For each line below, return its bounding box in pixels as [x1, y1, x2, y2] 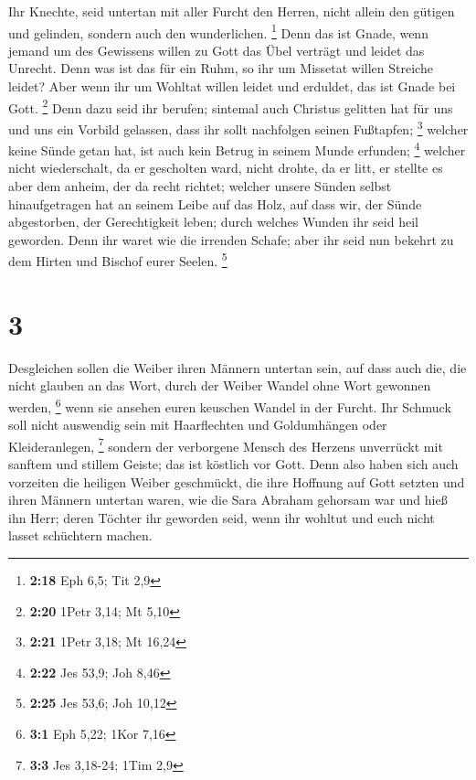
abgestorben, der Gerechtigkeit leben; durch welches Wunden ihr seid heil [8, 212, 418, 231]
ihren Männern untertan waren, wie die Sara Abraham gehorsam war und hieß [8, 490, 448, 509]
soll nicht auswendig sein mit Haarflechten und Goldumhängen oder [8, 415, 387, 434]
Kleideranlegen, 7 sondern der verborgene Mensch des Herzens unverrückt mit [8, 433, 443, 455]
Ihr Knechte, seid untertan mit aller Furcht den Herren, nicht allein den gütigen [8, 2, 455, 20]
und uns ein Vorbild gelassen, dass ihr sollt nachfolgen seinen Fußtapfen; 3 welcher [8, 116, 469, 138]
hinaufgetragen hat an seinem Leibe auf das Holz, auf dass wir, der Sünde [8, 194, 422, 213]
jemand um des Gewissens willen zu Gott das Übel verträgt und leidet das [8, 40, 425, 59]
